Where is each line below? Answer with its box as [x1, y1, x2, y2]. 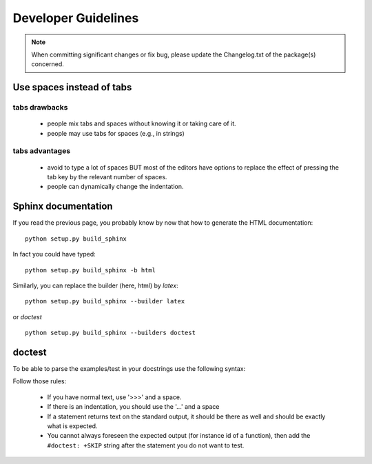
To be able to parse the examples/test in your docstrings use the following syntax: [12, 364, 246, 372]
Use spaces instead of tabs [12, 81, 132, 93]
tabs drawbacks [12, 103, 68, 112]
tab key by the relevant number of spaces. [47, 173, 167, 181]
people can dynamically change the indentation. [47, 183, 184, 191]
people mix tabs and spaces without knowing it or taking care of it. [47, 119, 237, 128]
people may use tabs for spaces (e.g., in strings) [47, 129, 185, 137]
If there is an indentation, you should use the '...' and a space [47, 403, 220, 411]
